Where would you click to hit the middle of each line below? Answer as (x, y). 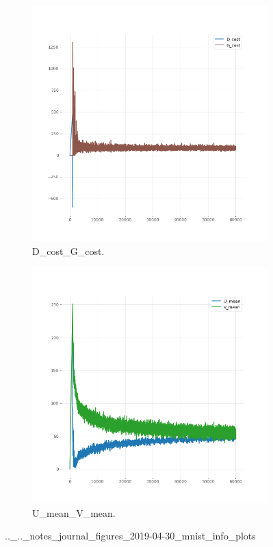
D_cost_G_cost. (68, 251)
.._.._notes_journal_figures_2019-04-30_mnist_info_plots (130, 536)
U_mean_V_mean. (74, 512)
